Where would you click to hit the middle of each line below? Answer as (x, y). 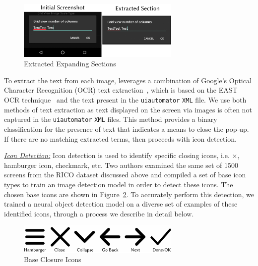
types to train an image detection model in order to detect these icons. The (119, 184)
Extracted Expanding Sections (70, 64)
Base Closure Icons (53, 259)
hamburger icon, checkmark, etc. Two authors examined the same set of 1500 (121, 165)
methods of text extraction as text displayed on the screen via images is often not (128, 109)
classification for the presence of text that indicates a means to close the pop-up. (127, 129)
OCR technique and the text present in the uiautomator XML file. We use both (125, 100)
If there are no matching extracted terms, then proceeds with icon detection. (120, 138)
